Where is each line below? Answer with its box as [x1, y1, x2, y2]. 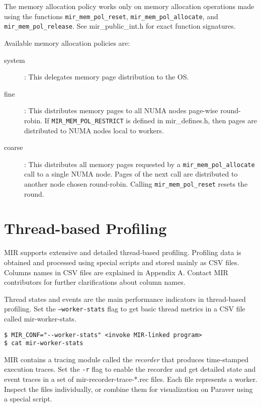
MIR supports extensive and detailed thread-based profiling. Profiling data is [4, 247, 241, 258]
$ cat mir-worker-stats [4, 340, 83, 347]
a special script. [4, 393, 52, 404]
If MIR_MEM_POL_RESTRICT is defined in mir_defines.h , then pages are [44, 115, 257, 125]
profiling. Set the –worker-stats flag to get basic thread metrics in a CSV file [4, 303, 245, 314]
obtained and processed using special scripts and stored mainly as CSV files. [4, 257, 239, 267]
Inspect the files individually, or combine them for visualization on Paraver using [4, 383, 253, 394]
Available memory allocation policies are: [4, 37, 130, 48]
